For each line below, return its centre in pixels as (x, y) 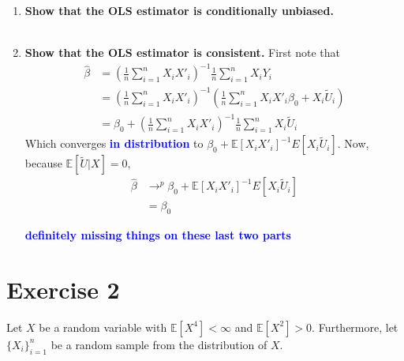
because (43, 163)
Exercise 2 (63, 290)
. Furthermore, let (355, 327)
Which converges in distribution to (114, 143)
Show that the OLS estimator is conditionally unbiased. (179, 10)
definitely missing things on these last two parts (158, 235)
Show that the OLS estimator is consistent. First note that (182, 53)
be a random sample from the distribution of (159, 344)
